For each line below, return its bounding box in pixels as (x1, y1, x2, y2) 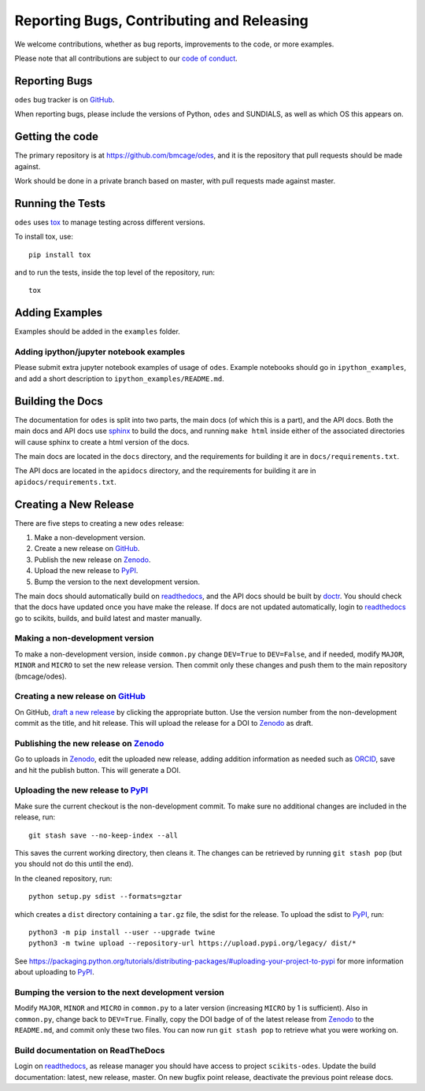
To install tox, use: (14, 232, 74, 242)
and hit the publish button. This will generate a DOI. (14, 765, 181, 775)
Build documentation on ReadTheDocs (14, 1045, 165, 1056)
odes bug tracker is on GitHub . (14, 94, 115, 104)
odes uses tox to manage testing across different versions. (14, 217, 205, 227)
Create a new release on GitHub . (34, 544, 140, 553)
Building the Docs (14, 394, 104, 408)
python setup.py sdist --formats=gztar (28, 892, 183, 901)
